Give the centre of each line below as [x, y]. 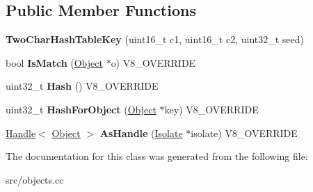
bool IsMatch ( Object [54, 62]
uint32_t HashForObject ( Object [81, 109]
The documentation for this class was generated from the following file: [157, 156]
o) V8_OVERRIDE [153, 62]
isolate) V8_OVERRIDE [244, 133]
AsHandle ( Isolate [141, 133]
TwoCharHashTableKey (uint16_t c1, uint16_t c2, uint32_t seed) [155, 39]
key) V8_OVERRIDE [211, 109]
